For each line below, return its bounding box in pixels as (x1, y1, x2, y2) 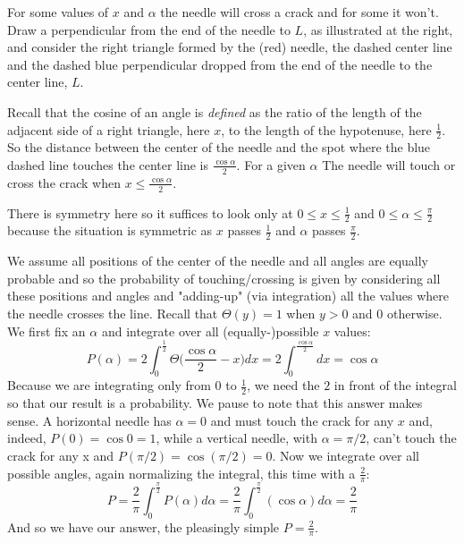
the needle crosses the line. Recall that (7, 304, 218, 323)
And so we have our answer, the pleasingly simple (7, 517, 280, 536)
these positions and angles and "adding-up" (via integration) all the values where (7, 286, 449, 305)
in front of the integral (333, 376, 457, 395)
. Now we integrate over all (272, 446, 419, 465)
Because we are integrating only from (7, 376, 211, 395)
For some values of (7, 3, 109, 21)
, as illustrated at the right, (303, 20, 453, 38)
